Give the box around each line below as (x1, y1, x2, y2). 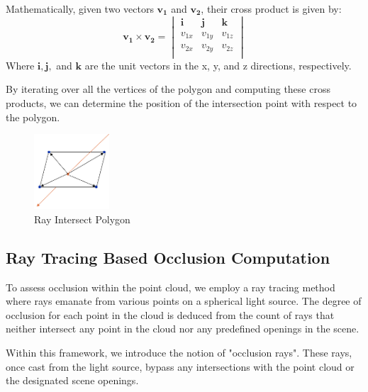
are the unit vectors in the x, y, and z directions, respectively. (84, 57, 352, 72)
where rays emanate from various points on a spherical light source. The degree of (6, 293, 362, 308)
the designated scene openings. (6, 373, 139, 388)
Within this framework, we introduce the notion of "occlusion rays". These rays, (6, 345, 352, 359)
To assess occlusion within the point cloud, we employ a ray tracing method (6, 279, 335, 294)
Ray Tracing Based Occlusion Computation (6, 246, 330, 268)
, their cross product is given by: (201, 1, 342, 16)
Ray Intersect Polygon (34, 211, 130, 226)
